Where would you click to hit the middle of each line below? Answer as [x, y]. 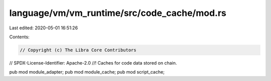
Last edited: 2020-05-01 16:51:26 [43, 28]
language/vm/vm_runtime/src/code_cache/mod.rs [118, 13]
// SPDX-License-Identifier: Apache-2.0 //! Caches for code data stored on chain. [93, 63]
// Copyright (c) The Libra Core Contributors [78, 50]
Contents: [19, 37]
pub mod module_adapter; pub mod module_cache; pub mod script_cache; [87, 72]
